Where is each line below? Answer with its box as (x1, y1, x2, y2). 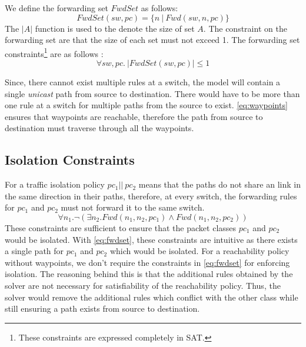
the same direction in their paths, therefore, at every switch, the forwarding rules (5, 189, 297, 202)
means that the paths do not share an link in (138, 178, 301, 191)
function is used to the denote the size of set (35, 22, 195, 34)
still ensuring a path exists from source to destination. (5, 302, 200, 315)
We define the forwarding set (5, 2, 108, 14)
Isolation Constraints (5, 151, 135, 169)
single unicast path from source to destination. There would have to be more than (5, 87, 300, 99)
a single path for (5, 245, 64, 257)
